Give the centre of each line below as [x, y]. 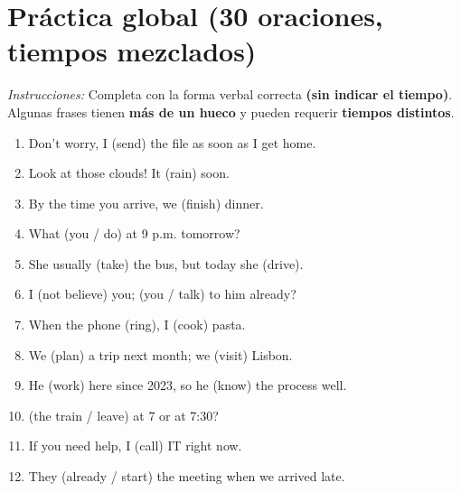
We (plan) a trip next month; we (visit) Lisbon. [160, 354]
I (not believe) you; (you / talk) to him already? [162, 294]
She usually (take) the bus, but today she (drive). [166, 263]
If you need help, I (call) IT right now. [135, 446]
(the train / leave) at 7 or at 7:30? [123, 415]
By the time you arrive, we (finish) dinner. [146, 203]
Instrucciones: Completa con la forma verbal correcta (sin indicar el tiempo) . [230, 94]
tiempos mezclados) [132, 51]
